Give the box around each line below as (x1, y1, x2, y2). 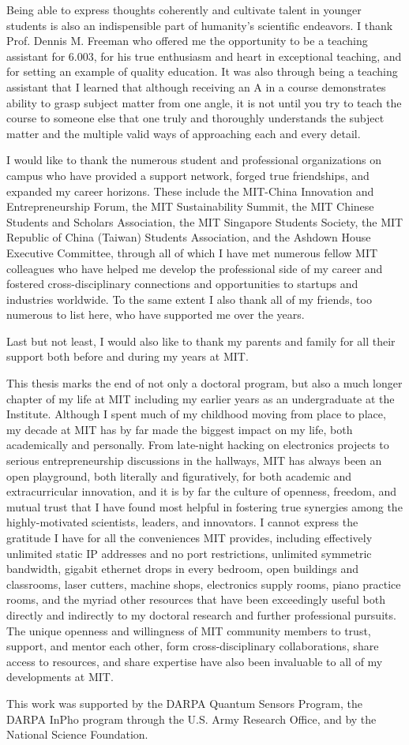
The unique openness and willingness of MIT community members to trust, (6, 622, 371, 638)
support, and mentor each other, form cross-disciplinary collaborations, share (6, 638, 379, 654)
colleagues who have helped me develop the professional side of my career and (6, 260, 383, 276)
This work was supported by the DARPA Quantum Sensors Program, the (6, 694, 362, 711)
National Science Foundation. (6, 726, 148, 743)
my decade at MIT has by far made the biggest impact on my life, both (6, 421, 353, 437)
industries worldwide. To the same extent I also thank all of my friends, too (6, 290, 372, 307)
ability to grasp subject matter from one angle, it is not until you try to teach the (6, 94, 402, 110)
